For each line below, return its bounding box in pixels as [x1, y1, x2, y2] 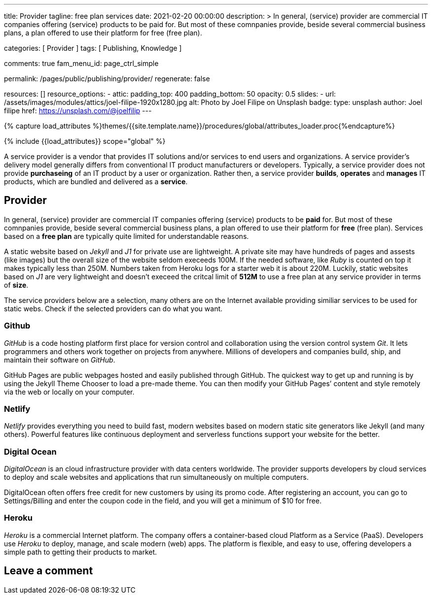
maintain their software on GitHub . [4, 355, 115, 364]
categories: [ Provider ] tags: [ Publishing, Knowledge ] [4, 44, 182, 52]
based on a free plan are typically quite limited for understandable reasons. [4, 232, 249, 240]
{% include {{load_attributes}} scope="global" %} [4, 137, 166, 145]
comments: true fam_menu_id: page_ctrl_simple [4, 59, 159, 67]
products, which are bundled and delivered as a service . [4, 177, 188, 186]
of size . [4, 280, 29, 289]
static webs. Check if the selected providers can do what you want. [4, 304, 223, 313]
